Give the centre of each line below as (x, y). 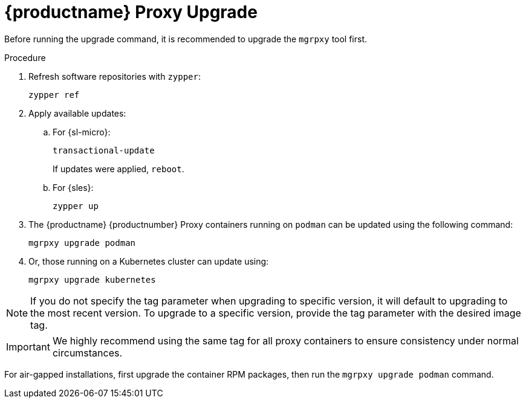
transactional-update (104, 150)
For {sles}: (73, 187)
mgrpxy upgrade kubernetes (92, 279)
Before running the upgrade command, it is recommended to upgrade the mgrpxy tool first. (186, 39)
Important (28, 347)
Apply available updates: (77, 113)
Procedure (25, 57)
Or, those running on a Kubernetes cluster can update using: (149, 261)
